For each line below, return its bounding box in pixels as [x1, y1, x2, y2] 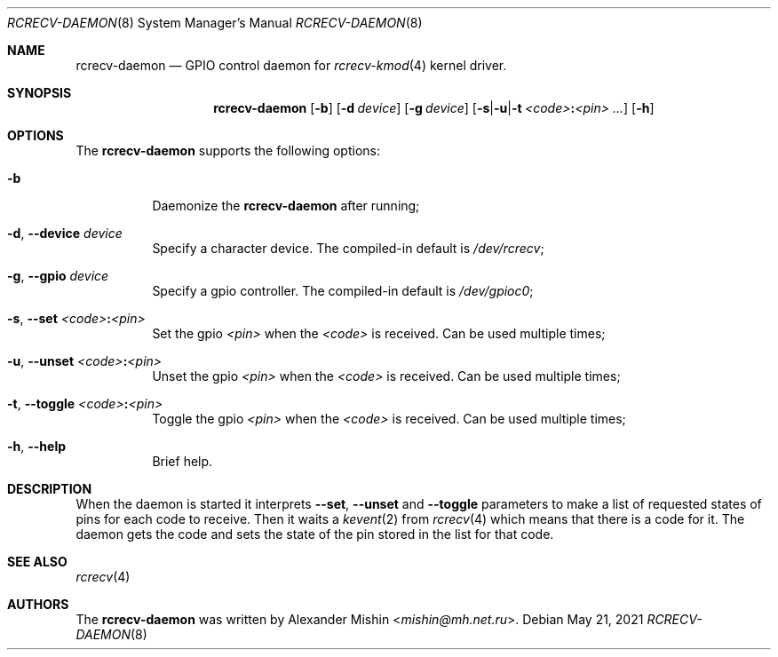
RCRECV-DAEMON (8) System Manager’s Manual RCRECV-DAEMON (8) [7, 15, 423, 30]
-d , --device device [7, 226, 123, 241]
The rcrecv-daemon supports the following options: [75, 143, 380, 158]
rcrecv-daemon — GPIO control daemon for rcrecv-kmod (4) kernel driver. [75, 58, 507, 73]
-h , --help [7, 439, 67, 454]
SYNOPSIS [7, 85, 72, 100]
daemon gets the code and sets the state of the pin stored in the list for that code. [75, 526, 554, 542]
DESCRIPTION [7, 481, 92, 496]
